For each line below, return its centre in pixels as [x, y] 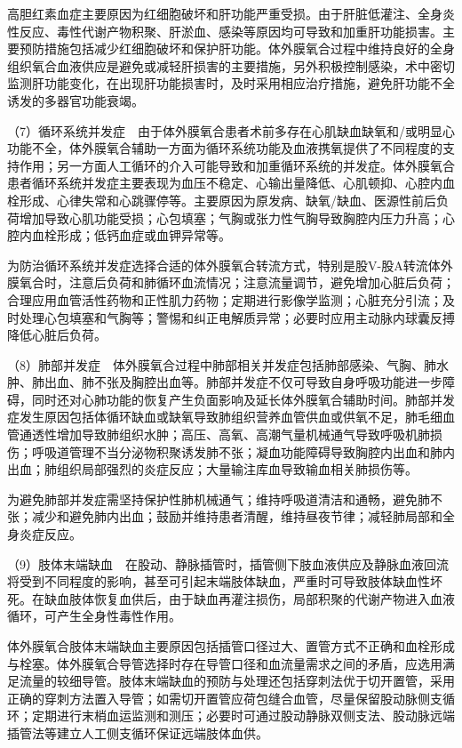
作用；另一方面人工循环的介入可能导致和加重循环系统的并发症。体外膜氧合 [237, 165]
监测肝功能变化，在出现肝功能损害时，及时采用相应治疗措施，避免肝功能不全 [231, 83]
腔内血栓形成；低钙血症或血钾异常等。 [119, 235]
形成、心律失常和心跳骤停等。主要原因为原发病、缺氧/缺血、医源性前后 [227, 200]
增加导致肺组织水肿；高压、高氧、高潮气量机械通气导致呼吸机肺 [243, 434]
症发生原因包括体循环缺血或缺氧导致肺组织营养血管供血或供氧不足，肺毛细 [225, 417]
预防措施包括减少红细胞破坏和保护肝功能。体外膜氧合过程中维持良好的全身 [237, 48]
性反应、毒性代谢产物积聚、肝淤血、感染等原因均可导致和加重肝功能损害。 [225, 31]
